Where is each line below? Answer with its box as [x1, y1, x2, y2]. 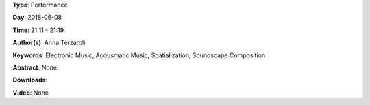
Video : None [12, 89, 49, 97]
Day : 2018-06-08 [12, 14, 62, 22]
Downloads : [12, 76, 48, 85]
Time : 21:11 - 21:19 [12, 26, 64, 34]
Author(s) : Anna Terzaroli [12, 38, 86, 47]
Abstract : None [12, 63, 58, 72]
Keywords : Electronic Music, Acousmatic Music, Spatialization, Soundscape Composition [12, 51, 266, 59]
